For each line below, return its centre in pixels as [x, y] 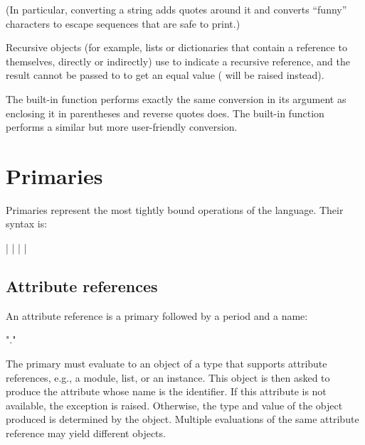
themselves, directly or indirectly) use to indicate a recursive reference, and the [178, 61]
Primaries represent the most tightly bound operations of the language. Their [175, 209]
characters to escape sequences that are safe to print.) [123, 23]
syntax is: [27, 224]
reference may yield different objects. [86, 433]
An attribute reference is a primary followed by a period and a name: [157, 315]
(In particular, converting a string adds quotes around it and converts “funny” [176, 9]
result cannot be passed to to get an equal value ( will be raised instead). [165, 75]
